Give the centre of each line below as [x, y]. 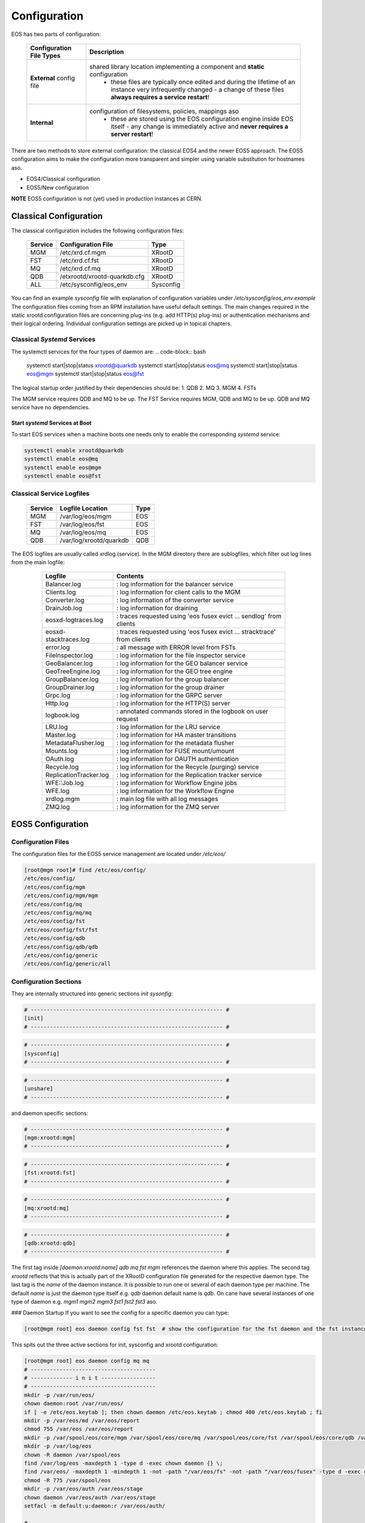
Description [106, 52]
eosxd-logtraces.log [74, 620]
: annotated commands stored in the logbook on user [193, 712]
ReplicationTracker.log [77, 775]
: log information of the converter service [175, 600]
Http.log [57, 704]
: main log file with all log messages [167, 799]
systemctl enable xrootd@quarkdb [74, 450]
